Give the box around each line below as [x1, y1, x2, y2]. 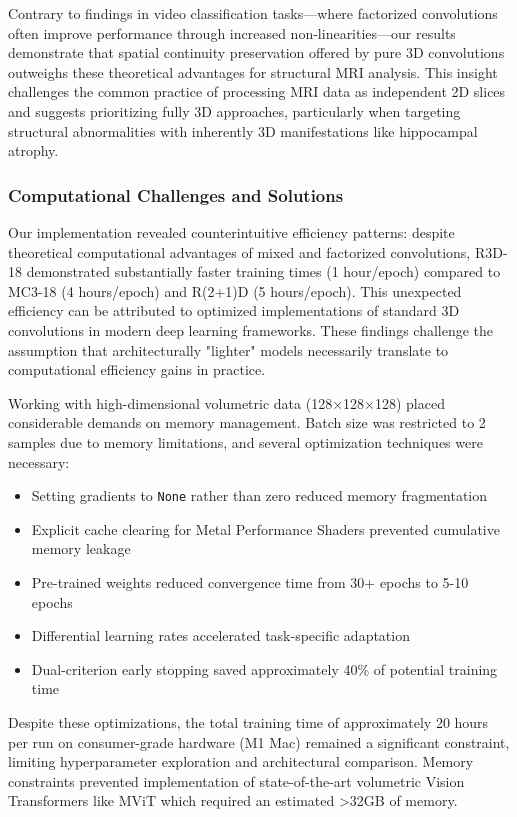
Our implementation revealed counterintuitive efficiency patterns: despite [8, 221, 455, 242]
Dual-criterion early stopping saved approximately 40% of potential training [31, 658, 498, 679]
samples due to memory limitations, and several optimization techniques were [8, 431, 483, 452]
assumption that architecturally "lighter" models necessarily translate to [8, 339, 449, 360]
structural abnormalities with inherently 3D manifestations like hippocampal [8, 120, 478, 141]
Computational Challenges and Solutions [8, 182, 344, 207]
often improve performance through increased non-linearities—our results [8, 22, 456, 43]
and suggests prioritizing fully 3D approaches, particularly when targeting [8, 100, 461, 121]
